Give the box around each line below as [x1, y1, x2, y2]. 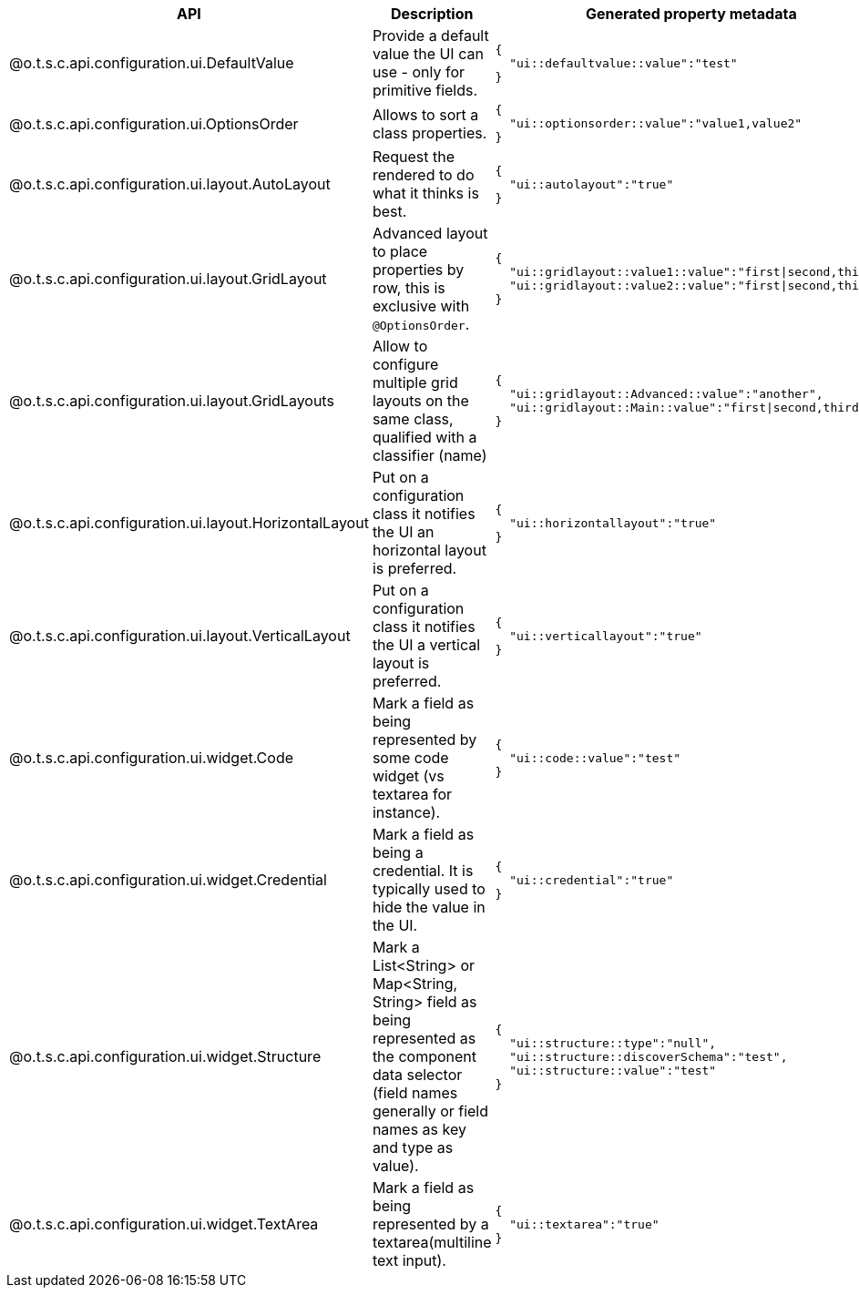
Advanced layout [372, 224, 488, 242]
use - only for [372, 63, 465, 81]
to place [372, 242, 428, 260]
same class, [372, 410, 454, 428]
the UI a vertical [372, 636, 481, 654]
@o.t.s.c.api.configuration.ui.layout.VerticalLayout [9, 627, 351, 645]
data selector [372, 1066, 463, 1084]
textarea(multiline [372, 1233, 492, 1251]
